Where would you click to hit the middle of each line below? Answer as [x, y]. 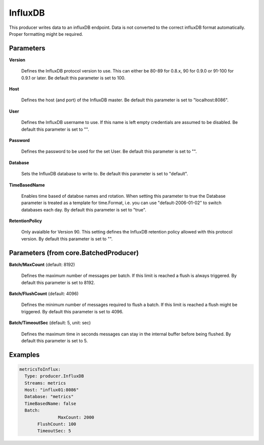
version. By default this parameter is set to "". [67, 239]
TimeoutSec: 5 [54, 431]
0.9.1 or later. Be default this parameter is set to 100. [73, 78]
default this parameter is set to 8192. [58, 282]
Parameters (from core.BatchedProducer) [74, 253]
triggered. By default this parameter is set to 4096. [72, 311]
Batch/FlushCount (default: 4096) [44, 293]
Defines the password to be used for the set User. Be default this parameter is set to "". [109, 151]
